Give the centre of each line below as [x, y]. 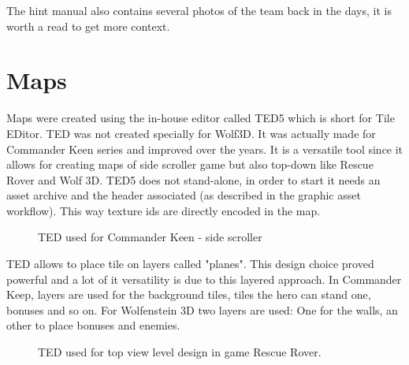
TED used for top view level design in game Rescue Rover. [180, 352]
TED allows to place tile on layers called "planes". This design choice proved [190, 264]
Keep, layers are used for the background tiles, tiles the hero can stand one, [189, 294]
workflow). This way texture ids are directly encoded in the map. [164, 210]
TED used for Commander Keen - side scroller [150, 237]
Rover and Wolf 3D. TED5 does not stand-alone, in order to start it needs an [193, 179]
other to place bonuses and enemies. [93, 325]
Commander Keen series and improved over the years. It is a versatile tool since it [205, 149]
